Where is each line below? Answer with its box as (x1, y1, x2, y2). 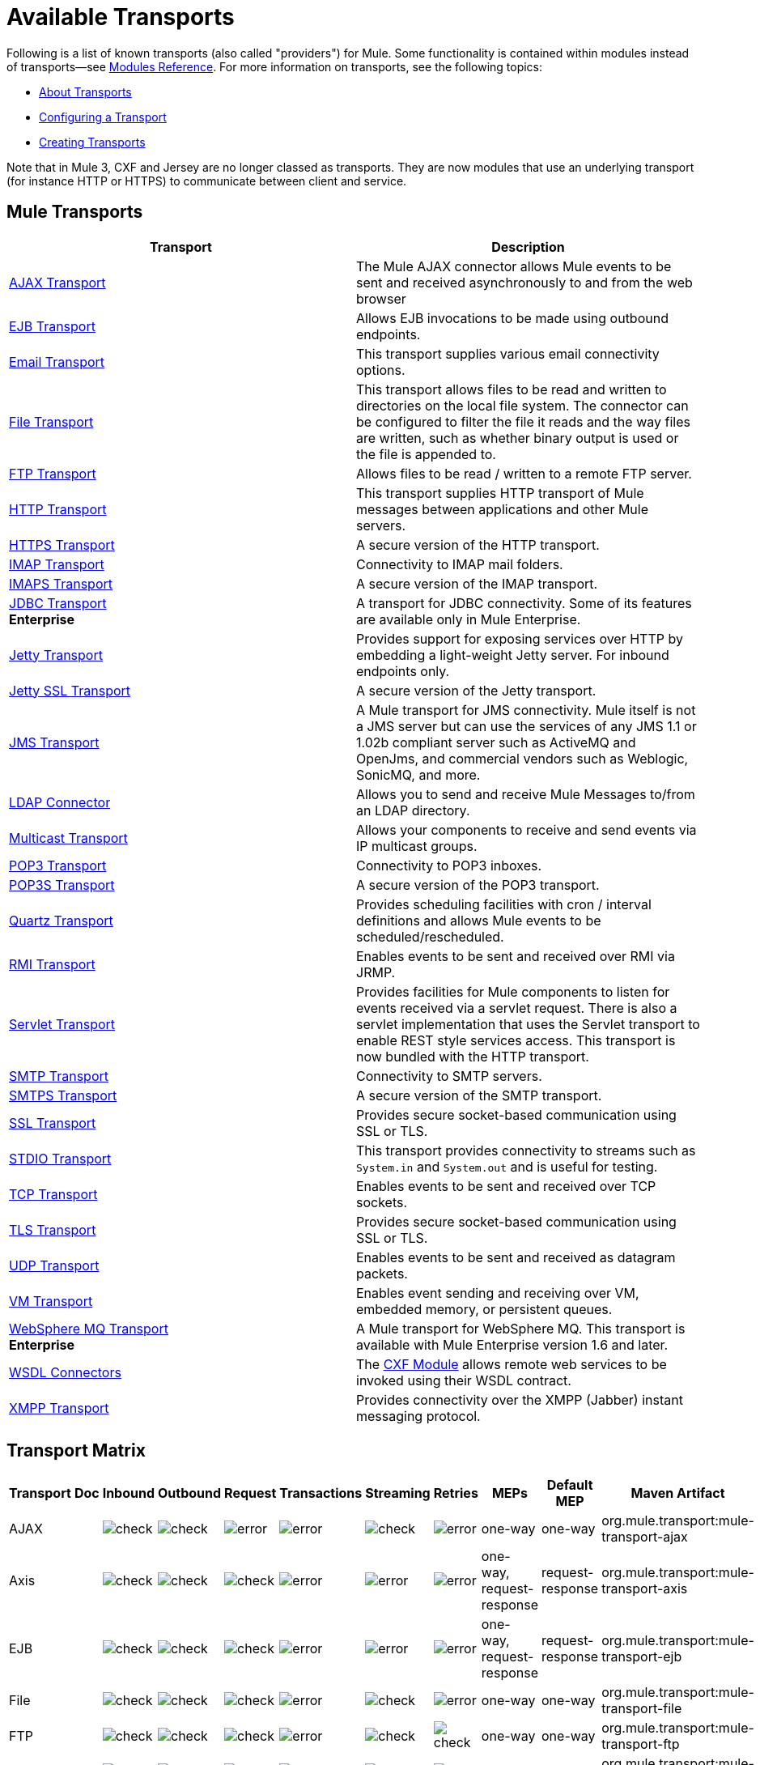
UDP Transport (9, 1257, 100, 1274)
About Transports (39, 84, 132, 99)
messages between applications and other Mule (356, 500, 649, 517)
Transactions (279, 1485, 363, 1502)
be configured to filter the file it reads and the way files (356, 413, 690, 430)
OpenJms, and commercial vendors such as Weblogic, (356, 750, 689, 767)
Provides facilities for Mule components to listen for (356, 983, 670, 1000)
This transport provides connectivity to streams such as (356, 1142, 696, 1159)
